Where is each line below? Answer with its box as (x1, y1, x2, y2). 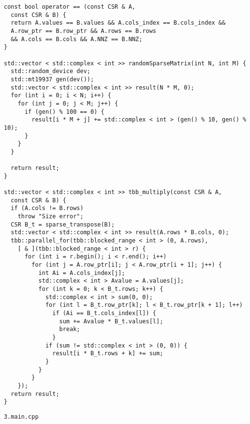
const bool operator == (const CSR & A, (4, 3, 136, 10)
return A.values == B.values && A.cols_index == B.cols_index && (11, 19, 226, 27)
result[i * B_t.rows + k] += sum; (52, 350, 163, 357)
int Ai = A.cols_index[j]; (38, 269, 125, 276)
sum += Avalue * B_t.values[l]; (59, 318, 163, 325)
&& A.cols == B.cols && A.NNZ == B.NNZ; (11, 35, 143, 43)
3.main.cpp (4, 413, 39, 420)
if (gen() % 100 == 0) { (24, 108, 104, 115)
